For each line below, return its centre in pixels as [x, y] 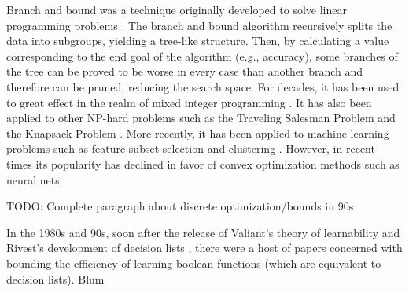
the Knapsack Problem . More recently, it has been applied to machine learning [198, 133]
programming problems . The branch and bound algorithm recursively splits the [199, 25]
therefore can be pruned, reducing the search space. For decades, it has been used [203, 86]
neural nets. [35, 179]
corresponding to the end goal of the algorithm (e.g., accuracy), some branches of [202, 56]
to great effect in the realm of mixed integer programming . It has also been [189, 102]
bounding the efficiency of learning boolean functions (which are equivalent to [194, 263]
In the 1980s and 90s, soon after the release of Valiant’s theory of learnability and [203, 232]
